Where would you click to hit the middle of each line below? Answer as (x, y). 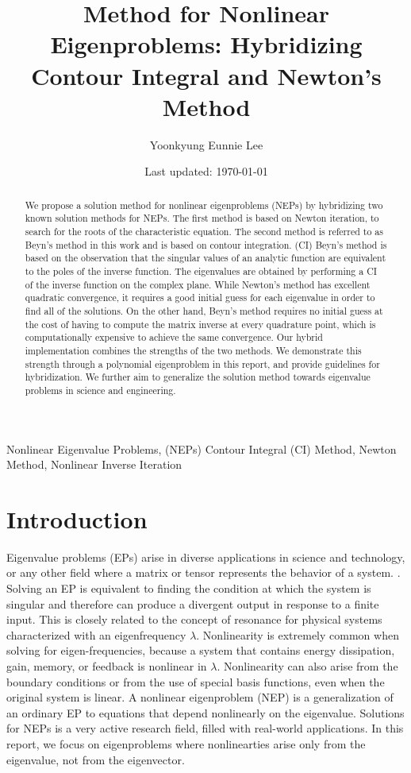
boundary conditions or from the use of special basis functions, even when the (196, 681)
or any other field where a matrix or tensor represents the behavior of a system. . (204, 572)
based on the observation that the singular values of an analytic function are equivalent (205, 258)
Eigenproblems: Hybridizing (206, 44)
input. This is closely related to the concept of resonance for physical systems (194, 619)
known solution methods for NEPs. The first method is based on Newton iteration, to (202, 218)
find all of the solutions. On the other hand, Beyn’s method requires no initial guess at (204, 310)
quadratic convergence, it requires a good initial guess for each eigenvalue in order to (200, 298)
